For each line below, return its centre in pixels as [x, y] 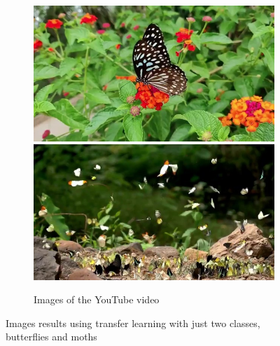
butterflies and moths [51, 337]
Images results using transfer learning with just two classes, [133, 323]
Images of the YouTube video [97, 299]
